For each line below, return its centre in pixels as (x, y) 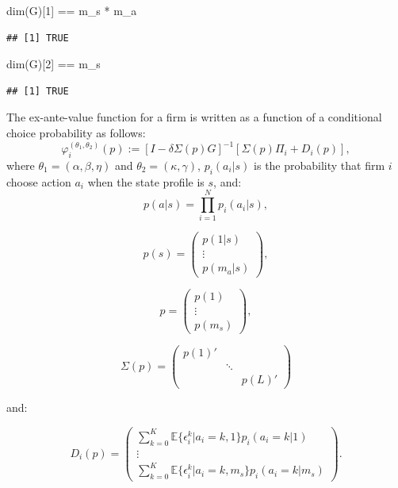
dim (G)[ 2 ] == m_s (54, 64)
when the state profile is (146, 181)
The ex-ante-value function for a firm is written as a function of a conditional (194, 117)
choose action (39, 181)
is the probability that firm (320, 165)
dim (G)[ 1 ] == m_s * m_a (72, 10)
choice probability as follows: (76, 132)
